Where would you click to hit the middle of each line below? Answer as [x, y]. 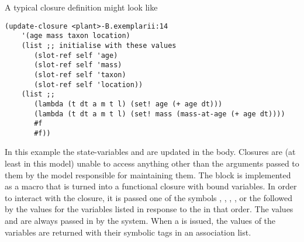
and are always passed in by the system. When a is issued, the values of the [140, 221]
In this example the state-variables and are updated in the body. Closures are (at [150, 152]
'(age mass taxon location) [76, 36]
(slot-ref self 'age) [76, 55]
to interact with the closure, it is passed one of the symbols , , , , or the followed [149, 197]
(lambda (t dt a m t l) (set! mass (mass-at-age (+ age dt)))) [160, 114]
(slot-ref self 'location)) [89, 84]
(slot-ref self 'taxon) [80, 75]
